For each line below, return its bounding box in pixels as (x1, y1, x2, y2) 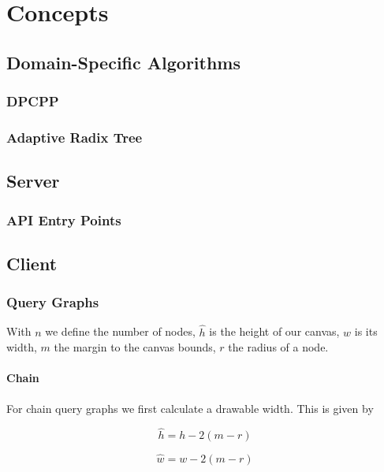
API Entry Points (6, 210, 121, 229)
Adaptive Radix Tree (6, 127, 143, 147)
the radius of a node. (228, 339, 329, 355)
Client (6, 251, 58, 275)
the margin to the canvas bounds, (54, 339, 216, 355)
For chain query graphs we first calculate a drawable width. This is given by (6, 400, 374, 416)
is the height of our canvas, (209, 323, 340, 340)
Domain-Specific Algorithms (6, 50, 241, 74)
